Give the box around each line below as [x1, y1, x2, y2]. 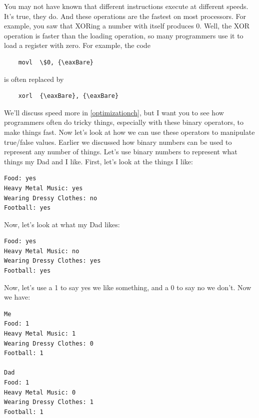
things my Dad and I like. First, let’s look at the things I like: [4, 156, 193, 166]
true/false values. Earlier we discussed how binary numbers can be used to [4, 136, 232, 147]
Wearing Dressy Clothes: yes [4, 257, 101, 265]
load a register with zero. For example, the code [4, 40, 150, 50]
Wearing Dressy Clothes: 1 [4, 399, 93, 406]
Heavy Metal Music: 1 [4, 330, 76, 338]
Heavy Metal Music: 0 [4, 389, 76, 396]
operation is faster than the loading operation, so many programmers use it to [4, 30, 243, 40]
